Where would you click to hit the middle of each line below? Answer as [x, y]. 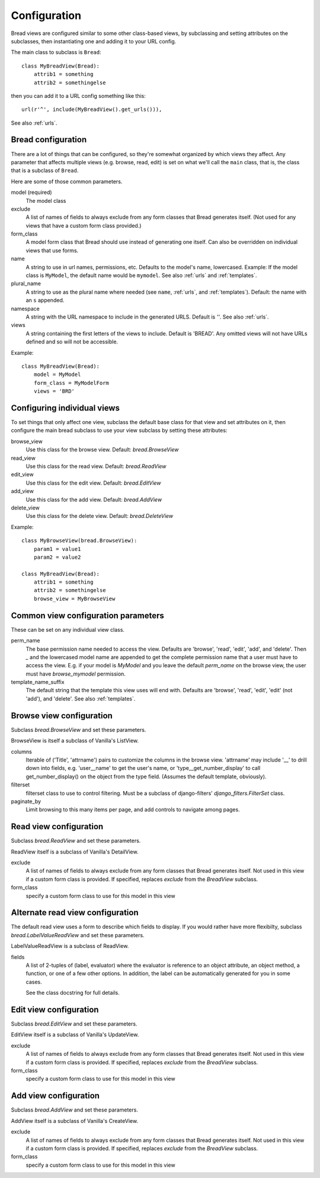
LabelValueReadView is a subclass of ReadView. [70, 946]
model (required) [32, 192]
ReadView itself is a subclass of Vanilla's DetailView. [75, 852]
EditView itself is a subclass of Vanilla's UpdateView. [75, 1034]
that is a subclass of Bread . [45, 171]
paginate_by [26, 801]
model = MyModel [57, 375]
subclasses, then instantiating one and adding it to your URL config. [94, 41]
